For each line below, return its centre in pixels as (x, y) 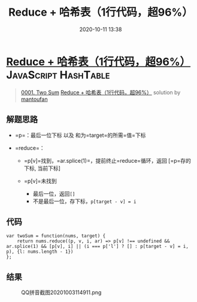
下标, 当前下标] (42, 168)
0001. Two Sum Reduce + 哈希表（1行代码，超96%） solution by (101, 92)
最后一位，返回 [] (54, 193)
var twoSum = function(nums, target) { (56, 236)
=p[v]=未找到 (40, 181)
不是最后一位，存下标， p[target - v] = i (84, 201)
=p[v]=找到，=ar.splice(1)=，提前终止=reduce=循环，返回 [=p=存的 (107, 160)
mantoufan (34, 99)
